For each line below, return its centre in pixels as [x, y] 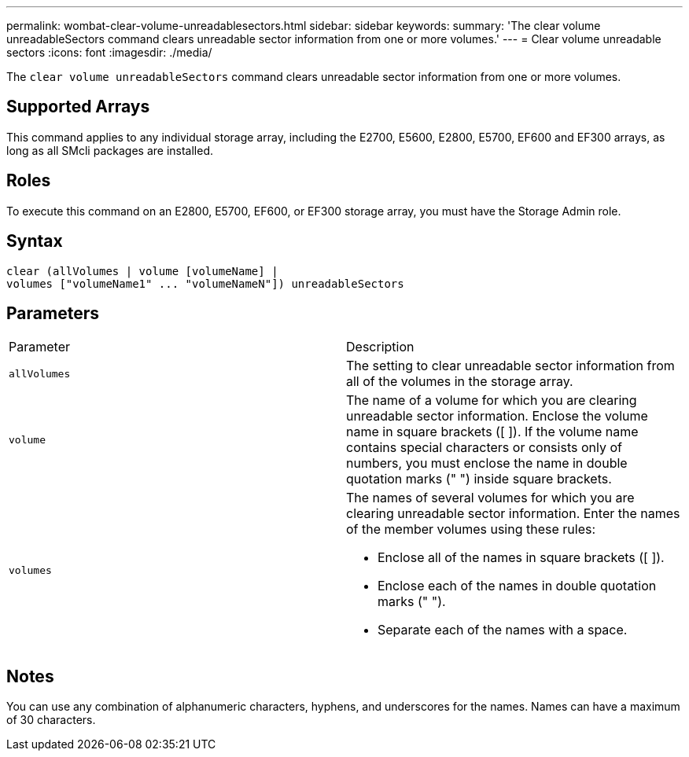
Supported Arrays [78, 107]
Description [380, 347]
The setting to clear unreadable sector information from [510, 366]
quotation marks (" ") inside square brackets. [479, 479]
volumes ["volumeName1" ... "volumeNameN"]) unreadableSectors [205, 283]
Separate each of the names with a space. [503, 630]
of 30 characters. [51, 720]
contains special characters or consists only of [484, 448]
